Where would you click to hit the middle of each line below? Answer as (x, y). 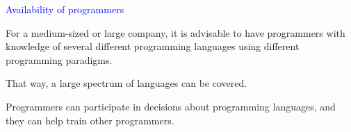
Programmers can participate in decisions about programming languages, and (171, 106)
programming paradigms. (59, 59)
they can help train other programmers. (90, 120)
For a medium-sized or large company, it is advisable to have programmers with (175, 32)
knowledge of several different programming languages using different (153, 46)
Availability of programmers (65, 9)
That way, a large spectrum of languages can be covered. (126, 83)
